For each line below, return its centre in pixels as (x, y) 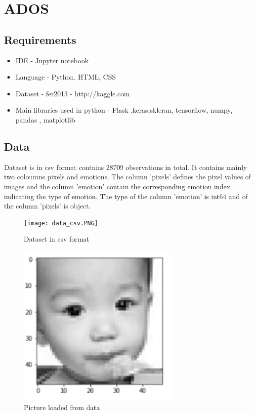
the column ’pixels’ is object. (47, 206)
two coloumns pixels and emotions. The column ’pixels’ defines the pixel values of (127, 177)
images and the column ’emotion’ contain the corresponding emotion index (117, 186)
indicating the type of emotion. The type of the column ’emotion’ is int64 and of (126, 196)
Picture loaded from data (62, 407)
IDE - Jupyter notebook (52, 60)
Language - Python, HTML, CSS (66, 77)
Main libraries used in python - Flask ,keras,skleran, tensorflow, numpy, (124, 110)
